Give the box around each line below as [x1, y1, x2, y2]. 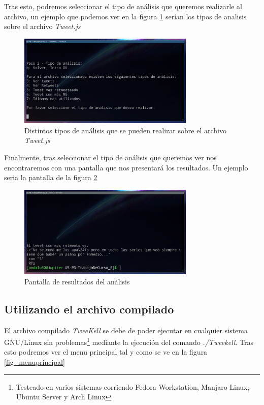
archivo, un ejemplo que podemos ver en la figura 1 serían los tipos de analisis [4, 11, 247, 21]
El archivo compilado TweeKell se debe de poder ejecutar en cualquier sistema [4, 325, 248, 335]
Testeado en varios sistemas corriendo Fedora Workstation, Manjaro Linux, [16, 381, 250, 392]
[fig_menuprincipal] [4, 357, 65, 367]
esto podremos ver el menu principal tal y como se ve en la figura [4, 346, 208, 357]
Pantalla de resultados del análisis [24, 276, 130, 286]
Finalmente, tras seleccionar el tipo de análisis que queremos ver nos [4, 152, 217, 163]
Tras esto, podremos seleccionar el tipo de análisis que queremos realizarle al [4, 1, 242, 11]
